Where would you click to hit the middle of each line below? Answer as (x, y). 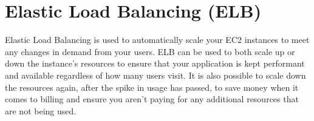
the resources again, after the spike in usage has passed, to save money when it (152, 87)
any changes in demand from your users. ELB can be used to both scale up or (150, 51)
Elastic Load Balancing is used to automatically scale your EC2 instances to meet (157, 40)
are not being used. (41, 110)
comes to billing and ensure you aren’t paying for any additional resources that (152, 99)
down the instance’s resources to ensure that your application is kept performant (155, 63)
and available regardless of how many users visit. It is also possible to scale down (155, 75)
